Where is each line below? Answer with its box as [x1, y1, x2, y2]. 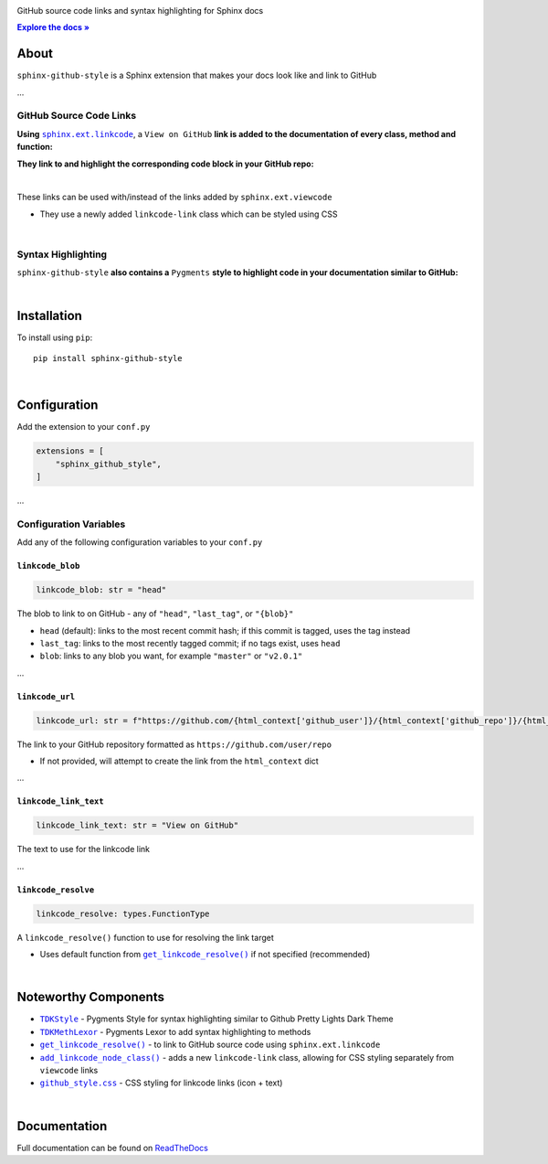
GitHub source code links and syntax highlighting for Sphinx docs [16, 5, 264, 16]
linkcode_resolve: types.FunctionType [36, 908, 210, 919]
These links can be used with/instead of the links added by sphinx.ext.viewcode [16, 192, 332, 203]
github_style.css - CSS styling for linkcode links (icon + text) [39, 1077, 283, 1088]
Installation [16, 307, 82, 324]
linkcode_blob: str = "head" [36, 585, 167, 595]
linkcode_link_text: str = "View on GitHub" [36, 820, 239, 831]
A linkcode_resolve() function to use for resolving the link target [16, 932, 274, 943]
